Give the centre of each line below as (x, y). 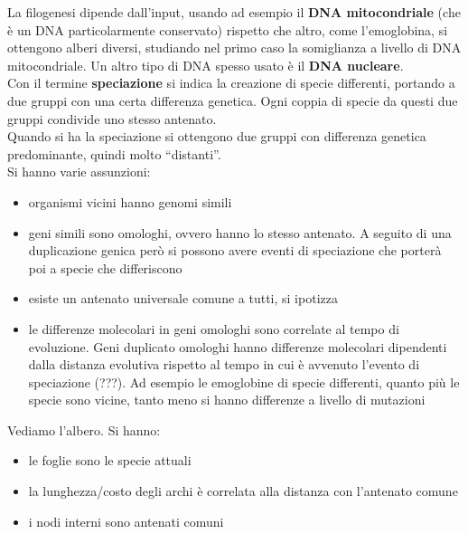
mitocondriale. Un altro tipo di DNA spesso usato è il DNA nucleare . (206, 65)
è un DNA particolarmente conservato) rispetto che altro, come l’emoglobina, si (228, 29)
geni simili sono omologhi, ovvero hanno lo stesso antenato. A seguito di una (240, 232)
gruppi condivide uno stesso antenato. (112, 118)
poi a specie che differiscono (105, 267)
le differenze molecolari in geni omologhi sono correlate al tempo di (214, 328)
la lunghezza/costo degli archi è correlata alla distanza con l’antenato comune (243, 491)
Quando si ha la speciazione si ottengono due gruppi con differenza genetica (217, 136)
